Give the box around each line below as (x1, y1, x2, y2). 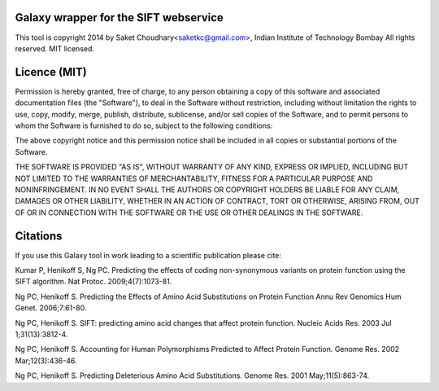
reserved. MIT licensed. (15, 43, 95, 53)
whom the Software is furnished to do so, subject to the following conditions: (15, 121, 273, 130)
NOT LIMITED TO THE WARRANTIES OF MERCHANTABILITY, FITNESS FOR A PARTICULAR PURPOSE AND (15, 174, 373, 183)
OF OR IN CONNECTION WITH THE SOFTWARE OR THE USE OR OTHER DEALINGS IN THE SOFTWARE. (15, 208, 363, 217)
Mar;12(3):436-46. (15, 355, 77, 366)
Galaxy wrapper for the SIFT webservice (15, 11, 224, 24)
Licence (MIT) (15, 65, 87, 79)
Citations (15, 229, 63, 243)
